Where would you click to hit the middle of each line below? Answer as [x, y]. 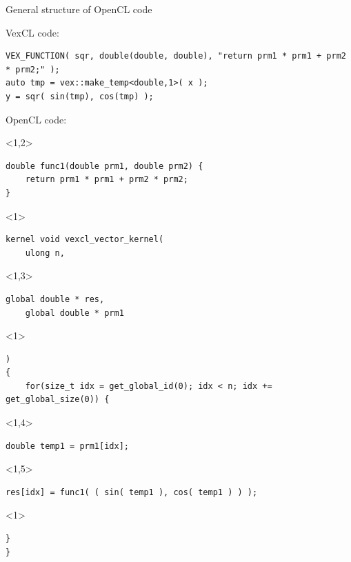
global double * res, [55, 299]
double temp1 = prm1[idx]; [67, 446]
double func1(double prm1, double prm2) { [104, 166]
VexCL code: [32, 32]
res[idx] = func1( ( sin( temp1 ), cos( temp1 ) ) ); [132, 492]
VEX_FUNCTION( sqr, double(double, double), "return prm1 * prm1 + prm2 [176, 56]
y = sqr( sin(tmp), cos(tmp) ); [80, 96]
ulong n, [45, 253]
